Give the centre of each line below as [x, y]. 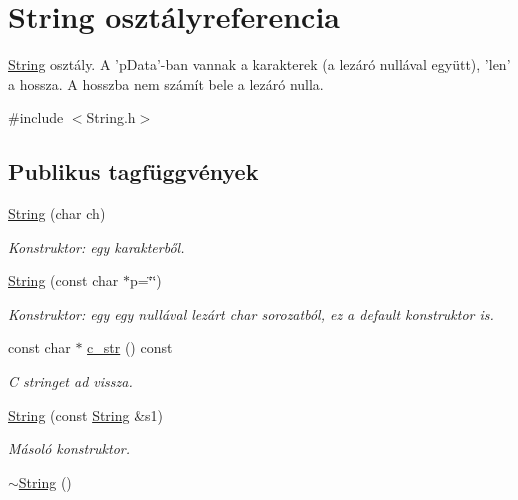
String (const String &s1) [86, 414]
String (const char [63, 280]
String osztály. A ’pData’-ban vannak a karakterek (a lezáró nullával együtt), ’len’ [259, 64]
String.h [111, 117]
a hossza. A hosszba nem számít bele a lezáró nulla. [166, 83]
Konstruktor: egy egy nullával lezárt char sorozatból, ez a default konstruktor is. [251, 313]
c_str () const [130, 347]
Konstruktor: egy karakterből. [96, 246]
